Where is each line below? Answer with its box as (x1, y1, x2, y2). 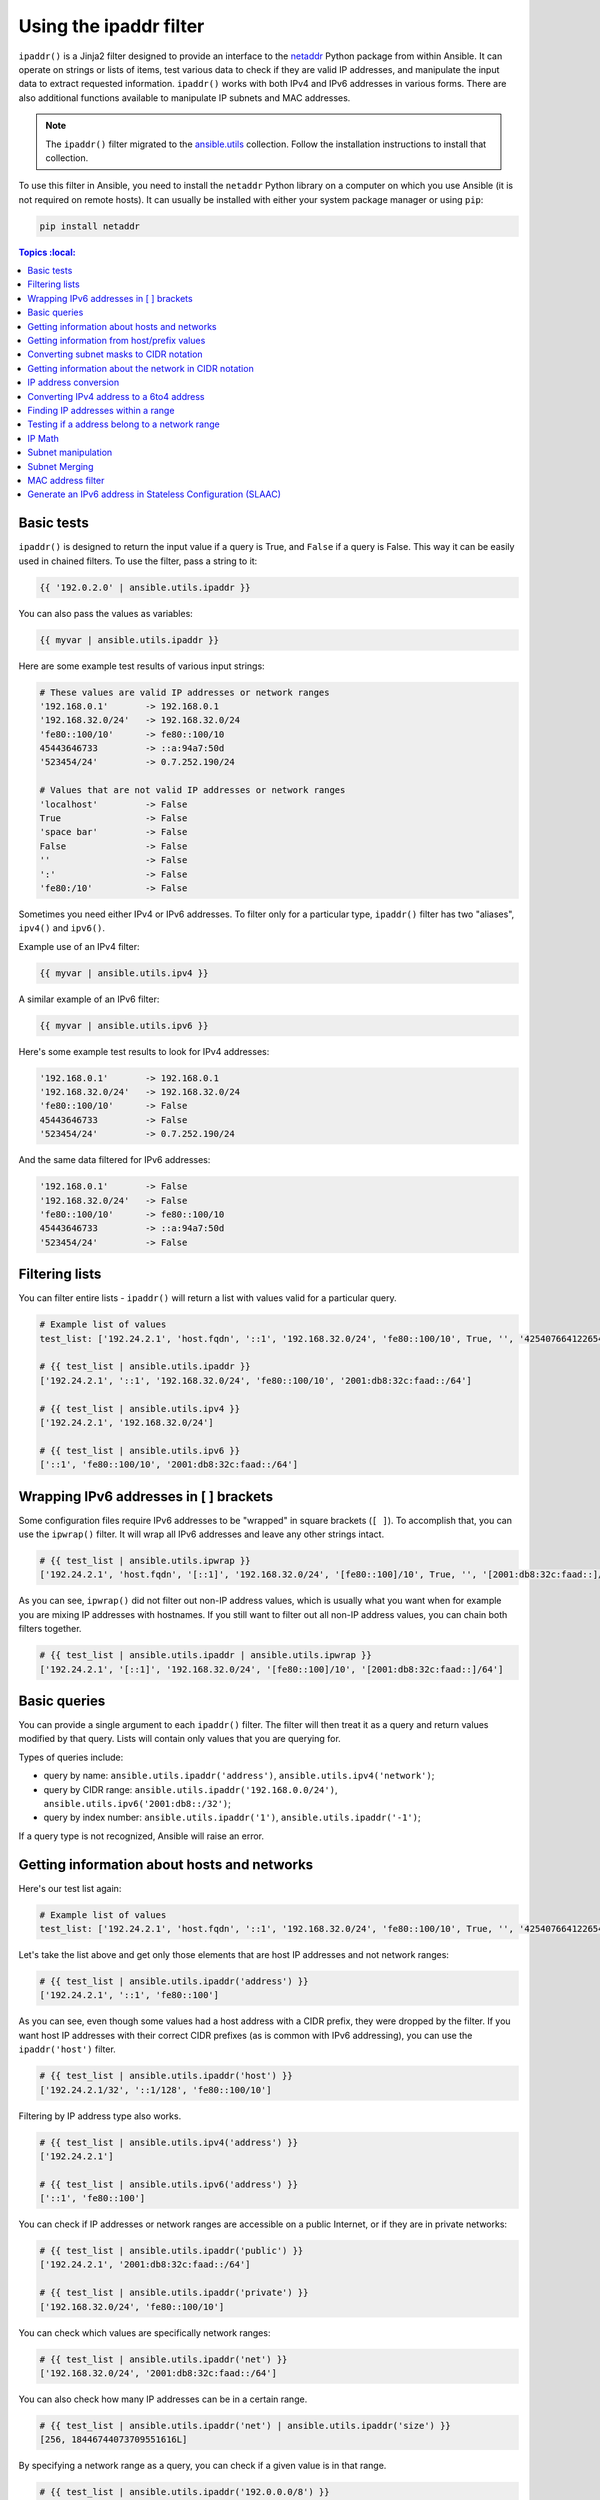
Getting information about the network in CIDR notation (27, 362, 254, 374)
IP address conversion (27, 376, 120, 389)
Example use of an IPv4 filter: (18, 940, 140, 952)
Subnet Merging (27, 460, 94, 472)
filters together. (18, 1623, 82, 1635)
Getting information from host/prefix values (27, 334, 206, 346)
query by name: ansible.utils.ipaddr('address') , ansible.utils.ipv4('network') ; (43, 1770, 435, 1782)
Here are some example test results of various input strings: (18, 660, 265, 672)
